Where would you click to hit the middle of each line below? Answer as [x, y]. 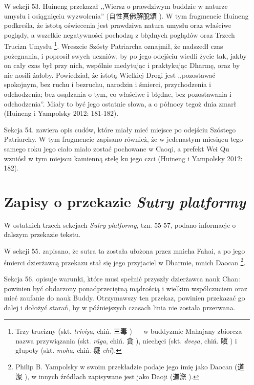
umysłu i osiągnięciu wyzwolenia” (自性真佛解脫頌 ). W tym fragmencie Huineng [126, 15]
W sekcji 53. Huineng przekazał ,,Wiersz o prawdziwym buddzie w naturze [116, 6]
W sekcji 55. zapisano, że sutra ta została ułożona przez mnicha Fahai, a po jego [125, 251]
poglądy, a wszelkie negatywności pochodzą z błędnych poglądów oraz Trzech [119, 34]
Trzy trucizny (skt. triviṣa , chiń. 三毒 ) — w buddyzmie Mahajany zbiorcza [129, 331]
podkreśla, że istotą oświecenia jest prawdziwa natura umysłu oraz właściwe [118, 25]
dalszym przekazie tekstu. [42, 234]
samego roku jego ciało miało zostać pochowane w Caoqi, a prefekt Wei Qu [117, 148]
